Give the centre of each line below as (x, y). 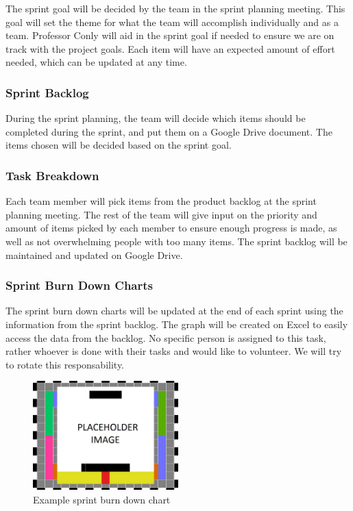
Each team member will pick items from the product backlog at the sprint (161, 201)
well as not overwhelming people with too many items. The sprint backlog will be (176, 241)
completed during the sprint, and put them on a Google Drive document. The (169, 131)
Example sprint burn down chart (102, 499)
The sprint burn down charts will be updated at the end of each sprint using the (174, 311)
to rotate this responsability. (65, 364)
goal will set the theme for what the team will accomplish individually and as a (172, 22)
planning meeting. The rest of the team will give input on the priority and (161, 214)
